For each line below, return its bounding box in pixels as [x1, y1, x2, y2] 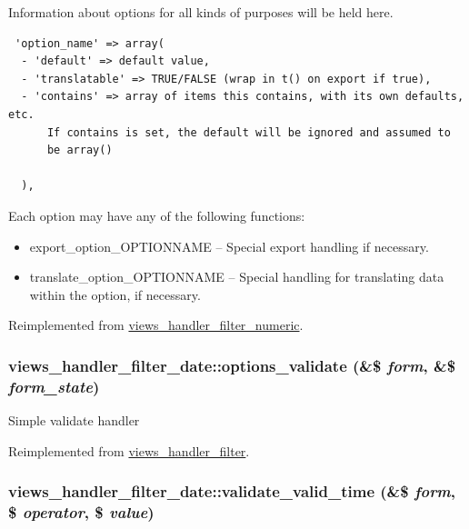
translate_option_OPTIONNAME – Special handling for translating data [29, 267, 444, 286]
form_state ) [8, 374, 100, 397]
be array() [46, 144, 113, 157]
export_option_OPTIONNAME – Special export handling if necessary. [29, 236, 429, 255]
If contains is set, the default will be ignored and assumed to [46, 125, 451, 139]
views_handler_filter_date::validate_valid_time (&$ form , [8, 480, 456, 503]
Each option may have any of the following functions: [8, 205, 305, 225]
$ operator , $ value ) [8, 501, 155, 524]
